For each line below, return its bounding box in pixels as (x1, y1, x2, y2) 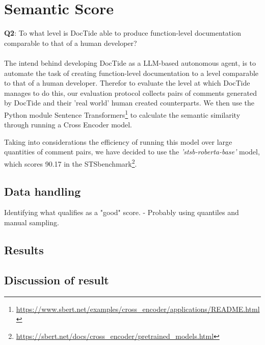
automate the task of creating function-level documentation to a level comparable (4, 67, 259, 78)
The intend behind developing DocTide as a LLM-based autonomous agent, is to (4, 57, 256, 68)
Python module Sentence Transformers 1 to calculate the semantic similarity (4, 108, 241, 120)
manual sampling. (4, 217, 59, 227)
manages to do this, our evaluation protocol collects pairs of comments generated (4, 87, 257, 98)
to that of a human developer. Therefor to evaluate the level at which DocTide (4, 77, 250, 88)
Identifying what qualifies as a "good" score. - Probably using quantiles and (4, 207, 239, 218)
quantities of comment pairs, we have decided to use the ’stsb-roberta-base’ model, (4, 146, 260, 157)
